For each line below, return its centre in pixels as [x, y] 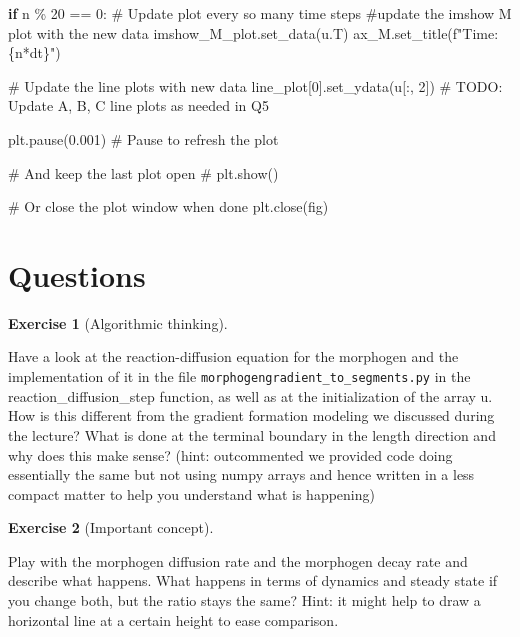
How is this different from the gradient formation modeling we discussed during [251, 415]
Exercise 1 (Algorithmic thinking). [118, 322]
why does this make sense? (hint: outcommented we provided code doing [230, 454]
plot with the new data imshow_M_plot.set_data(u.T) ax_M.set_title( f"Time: [253, 32]
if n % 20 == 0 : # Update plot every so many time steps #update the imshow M [260, 13]
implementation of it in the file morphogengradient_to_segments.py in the [239, 376]
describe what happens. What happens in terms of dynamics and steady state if [253, 580]
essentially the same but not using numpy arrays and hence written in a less [241, 474]
